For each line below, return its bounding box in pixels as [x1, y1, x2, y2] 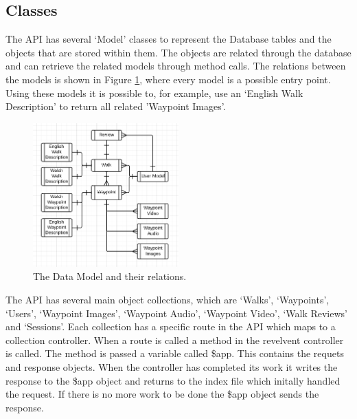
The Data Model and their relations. [33, 269, 187, 283]
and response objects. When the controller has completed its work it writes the [5, 359, 338, 374]
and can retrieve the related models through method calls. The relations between [5, 58, 346, 73]
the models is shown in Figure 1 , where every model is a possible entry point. [5, 72, 331, 86]
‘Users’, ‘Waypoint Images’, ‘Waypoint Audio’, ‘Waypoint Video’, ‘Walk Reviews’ [5, 305, 347, 320]
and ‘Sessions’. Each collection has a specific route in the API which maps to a [5, 319, 336, 334]
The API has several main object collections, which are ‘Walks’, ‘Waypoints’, [5, 292, 330, 307]
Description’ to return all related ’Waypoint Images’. [5, 99, 226, 114]
